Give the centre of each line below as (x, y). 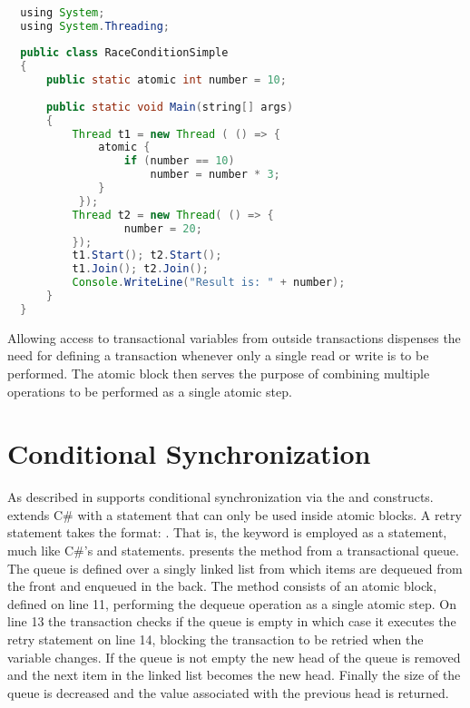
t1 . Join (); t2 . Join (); (140, 269)
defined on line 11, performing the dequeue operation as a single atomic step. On (232, 603)
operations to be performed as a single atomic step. (150, 391)
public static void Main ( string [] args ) (170, 107)
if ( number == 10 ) (179, 161)
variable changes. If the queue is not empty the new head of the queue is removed (234, 657)
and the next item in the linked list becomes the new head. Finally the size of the (234, 675)
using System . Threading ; (95, 26)
